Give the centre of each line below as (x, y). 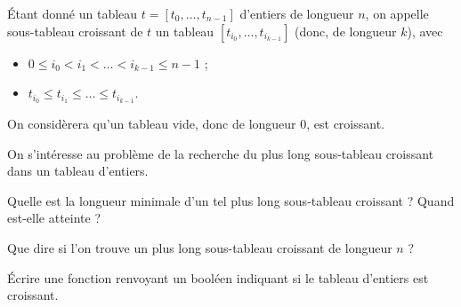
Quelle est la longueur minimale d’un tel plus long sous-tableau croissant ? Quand (231, 200)
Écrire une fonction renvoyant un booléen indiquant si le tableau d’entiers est (218, 277)
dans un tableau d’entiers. (78, 171)
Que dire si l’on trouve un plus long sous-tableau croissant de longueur (200, 248)
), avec (425, 31)
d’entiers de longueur (297, 13)
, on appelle (397, 13)
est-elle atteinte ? (54, 218)
